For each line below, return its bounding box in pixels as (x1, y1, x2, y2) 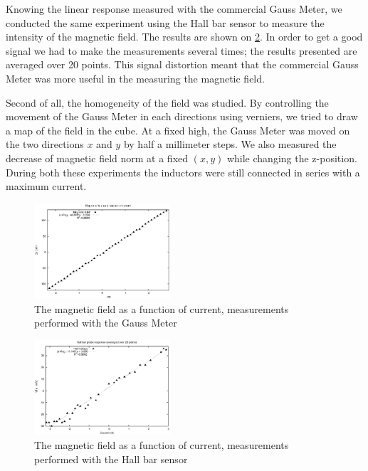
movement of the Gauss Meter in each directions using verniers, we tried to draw (6, 109, 358, 124)
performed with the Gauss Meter (34, 315, 177, 330)
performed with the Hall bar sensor (34, 451, 188, 466)
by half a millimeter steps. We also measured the (123, 137, 337, 152)
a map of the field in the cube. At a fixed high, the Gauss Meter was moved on (6, 122, 350, 137)
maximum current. (6, 179, 87, 194)
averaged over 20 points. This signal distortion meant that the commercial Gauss (6, 57, 359, 72)
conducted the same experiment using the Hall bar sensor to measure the (6, 15, 325, 30)
